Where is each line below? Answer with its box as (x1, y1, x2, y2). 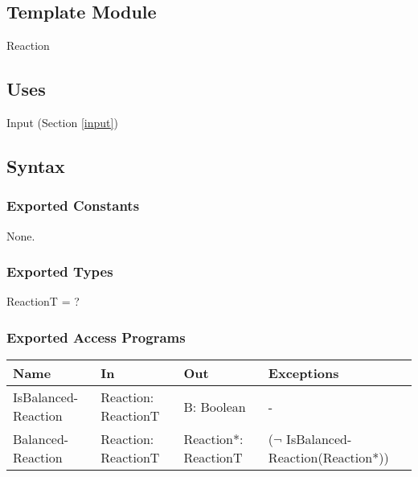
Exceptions (268, 364, 339, 383)
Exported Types (6, 261, 113, 282)
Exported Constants (6, 195, 140, 216)
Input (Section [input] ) (6, 114, 118, 130)
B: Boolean (183, 397, 246, 416)
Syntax (6, 153, 65, 178)
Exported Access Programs (6, 327, 186, 347)
